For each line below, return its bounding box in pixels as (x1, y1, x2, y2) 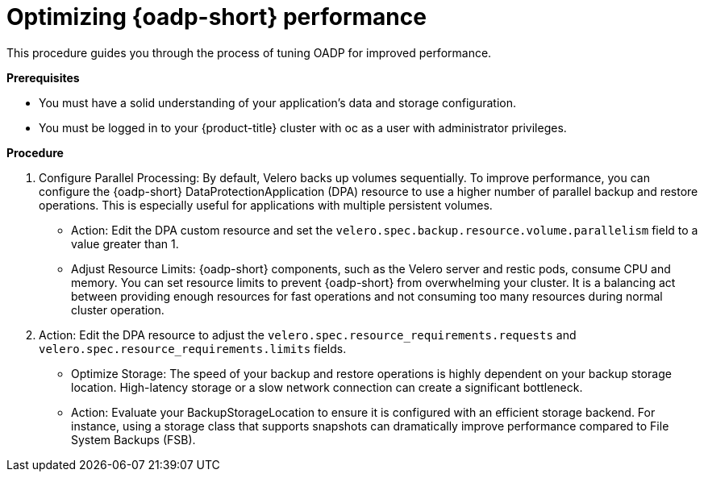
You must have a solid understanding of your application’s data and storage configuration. (39, 95, 516, 110)
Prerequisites (6, 70, 80, 85)
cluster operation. (71, 302, 165, 317)
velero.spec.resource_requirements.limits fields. (39, 341, 347, 355)
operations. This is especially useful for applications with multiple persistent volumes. (39, 197, 493, 212)
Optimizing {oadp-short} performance (6, 3, 427, 31)
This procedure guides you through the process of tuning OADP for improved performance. (6, 45, 492, 60)
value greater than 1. (71, 236, 179, 251)
